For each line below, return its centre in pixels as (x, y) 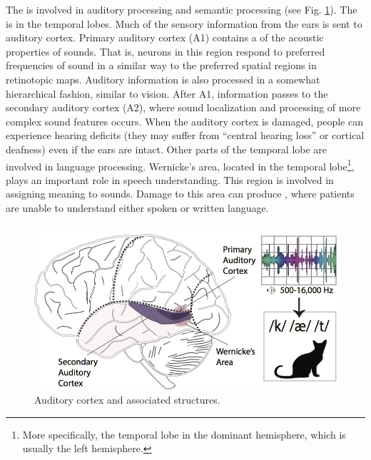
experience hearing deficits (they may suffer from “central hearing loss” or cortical (185, 135)
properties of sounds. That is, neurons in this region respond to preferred (166, 51)
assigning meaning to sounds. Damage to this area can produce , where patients (180, 194)
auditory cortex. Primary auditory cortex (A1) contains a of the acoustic (165, 37)
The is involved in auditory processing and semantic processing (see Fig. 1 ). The (182, 9)
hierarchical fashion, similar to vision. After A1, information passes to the (167, 93)
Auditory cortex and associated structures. (127, 399)
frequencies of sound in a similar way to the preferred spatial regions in (161, 65)
